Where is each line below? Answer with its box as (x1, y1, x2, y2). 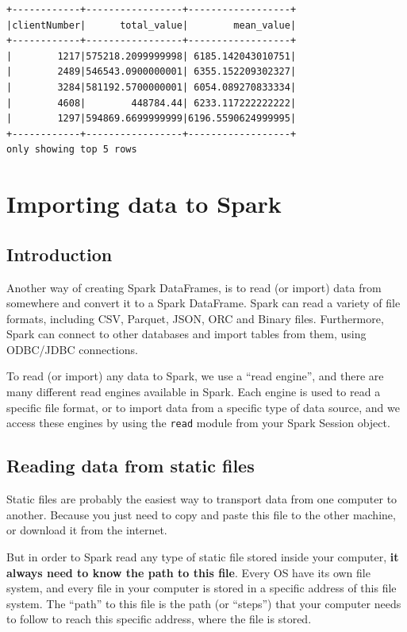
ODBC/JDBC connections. (6, 341, 138, 357)
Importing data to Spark (6, 187, 282, 220)
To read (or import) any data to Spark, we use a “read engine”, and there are (6, 368, 384, 384)
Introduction (6, 241, 113, 266)
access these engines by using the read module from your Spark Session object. (6, 414, 390, 431)
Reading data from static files (6, 453, 255, 478)
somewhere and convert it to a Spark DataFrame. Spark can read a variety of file (6, 295, 401, 311)
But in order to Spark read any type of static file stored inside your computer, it (6, 548, 399, 565)
